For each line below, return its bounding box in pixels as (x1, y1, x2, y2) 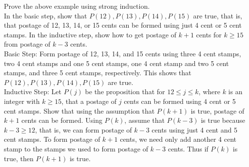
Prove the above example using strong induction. (4, 1, 150, 11)
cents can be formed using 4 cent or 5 (124, 96, 236, 106)
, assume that (124, 115, 165, 125)
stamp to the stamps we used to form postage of (4, 143, 148, 153)
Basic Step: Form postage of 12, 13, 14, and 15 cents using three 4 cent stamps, (4, 48, 241, 58)
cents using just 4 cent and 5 (152, 124, 237, 134)
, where (198, 86, 220, 97)
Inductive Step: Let (4, 86, 62, 97)
